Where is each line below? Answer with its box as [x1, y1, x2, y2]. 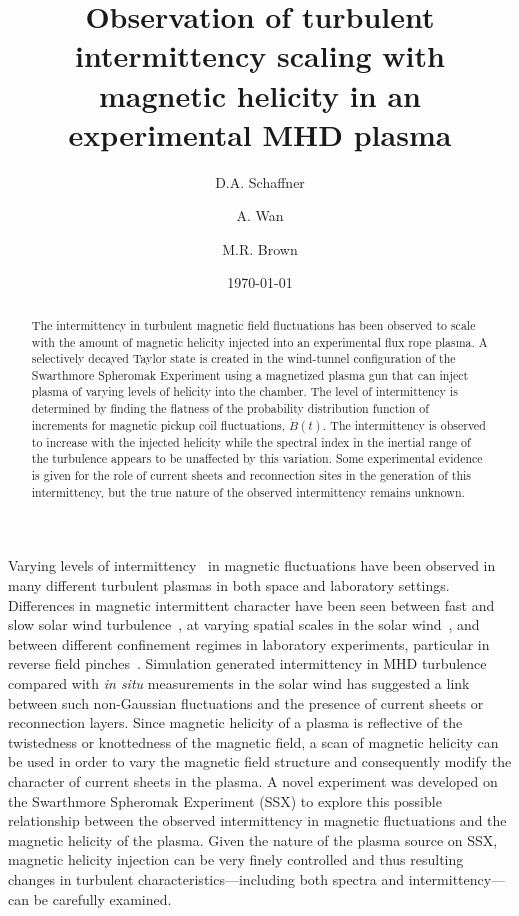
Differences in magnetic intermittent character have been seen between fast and [8, 594, 495, 615]
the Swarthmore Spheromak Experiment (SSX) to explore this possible [8, 790, 442, 811]
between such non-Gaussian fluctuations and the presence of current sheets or [8, 692, 484, 713]
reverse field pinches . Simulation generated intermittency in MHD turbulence [8, 653, 487, 674]
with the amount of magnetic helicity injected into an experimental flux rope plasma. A [31, 333, 488, 350]
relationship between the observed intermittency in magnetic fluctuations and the [8, 810, 507, 831]
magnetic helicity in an [99, 74, 421, 115]
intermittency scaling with [75, 35, 445, 76]
